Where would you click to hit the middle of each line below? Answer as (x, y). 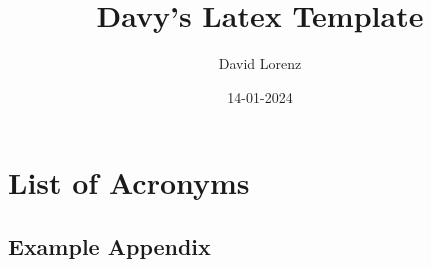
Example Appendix (109, 245)
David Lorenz (260, 63)
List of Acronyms (129, 182)
